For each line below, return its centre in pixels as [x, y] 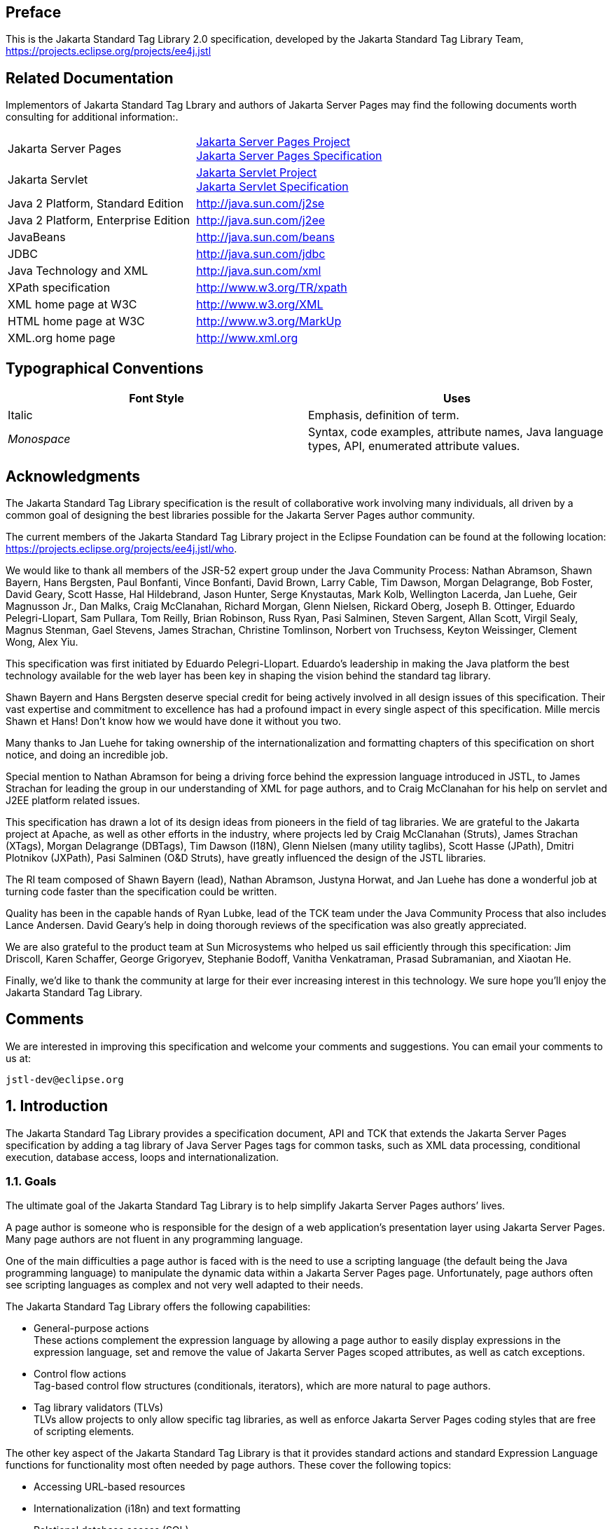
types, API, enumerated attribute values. [414, 446]
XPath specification [59, 288]
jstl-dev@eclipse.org [65, 1079]
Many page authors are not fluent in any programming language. [154, 1239]
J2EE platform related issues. [73, 800]
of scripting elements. [84, 1432]
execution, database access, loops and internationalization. [142, 1157]
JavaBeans [37, 237]
